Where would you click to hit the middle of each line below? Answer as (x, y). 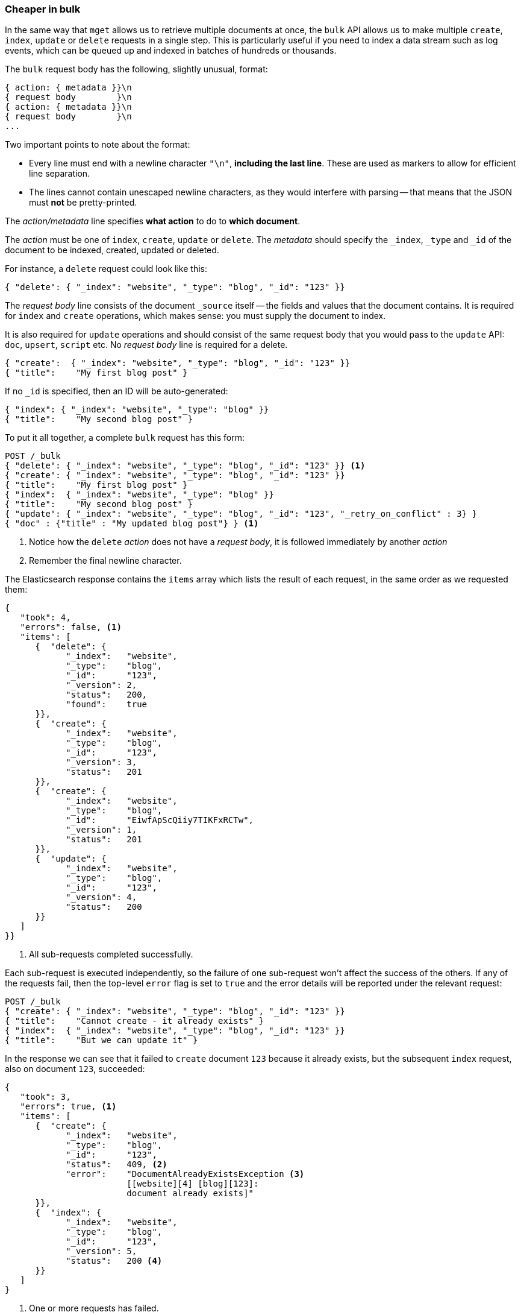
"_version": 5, (101, 1251)
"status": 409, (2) (117, 1165)
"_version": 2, (101, 685)
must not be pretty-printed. (83, 203)
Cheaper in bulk (43, 9)
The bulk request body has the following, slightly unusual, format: (136, 69)
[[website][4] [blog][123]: (193, 1184)
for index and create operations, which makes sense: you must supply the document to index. (195, 316)
